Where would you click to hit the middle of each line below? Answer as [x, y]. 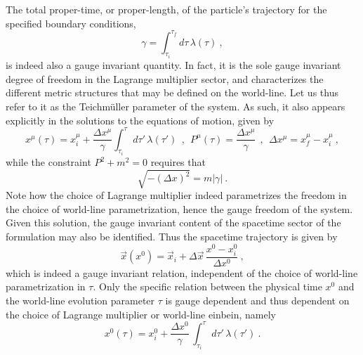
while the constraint [48, 162]
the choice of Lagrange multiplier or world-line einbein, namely [141, 314]
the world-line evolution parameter [80, 300]
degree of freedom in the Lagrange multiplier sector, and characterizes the [165, 78]
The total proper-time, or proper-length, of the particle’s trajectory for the [166, 9]
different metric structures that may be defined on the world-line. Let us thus [172, 92]
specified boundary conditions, [71, 23]
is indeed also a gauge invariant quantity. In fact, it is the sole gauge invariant [173, 65]
